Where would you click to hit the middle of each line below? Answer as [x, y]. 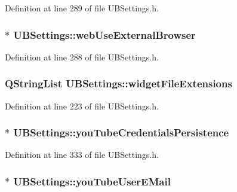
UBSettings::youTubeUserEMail [92, 181]
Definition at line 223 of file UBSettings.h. [82, 106]
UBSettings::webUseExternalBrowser [104, 34]
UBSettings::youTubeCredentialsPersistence [121, 132]
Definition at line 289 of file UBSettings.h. [82, 8]
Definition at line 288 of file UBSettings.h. [82, 57]
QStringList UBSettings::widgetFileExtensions [119, 83]
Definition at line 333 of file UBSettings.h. [82, 155]
